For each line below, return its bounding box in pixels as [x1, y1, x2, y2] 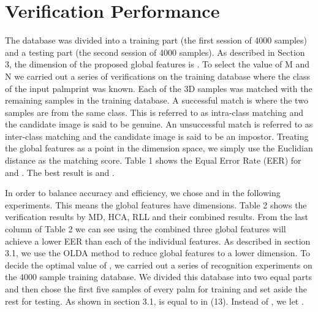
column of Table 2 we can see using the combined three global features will [5, 223, 286, 235]
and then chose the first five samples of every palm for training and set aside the [5, 283, 307, 295]
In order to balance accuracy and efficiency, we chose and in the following [5, 186, 281, 199]
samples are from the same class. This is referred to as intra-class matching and [5, 105, 304, 118]
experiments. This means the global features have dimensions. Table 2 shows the [5, 198, 307, 211]
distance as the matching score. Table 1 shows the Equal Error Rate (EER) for [5, 154, 301, 167]
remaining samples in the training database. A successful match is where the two [5, 94, 308, 107]
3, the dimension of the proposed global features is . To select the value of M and [5, 58, 310, 70]
